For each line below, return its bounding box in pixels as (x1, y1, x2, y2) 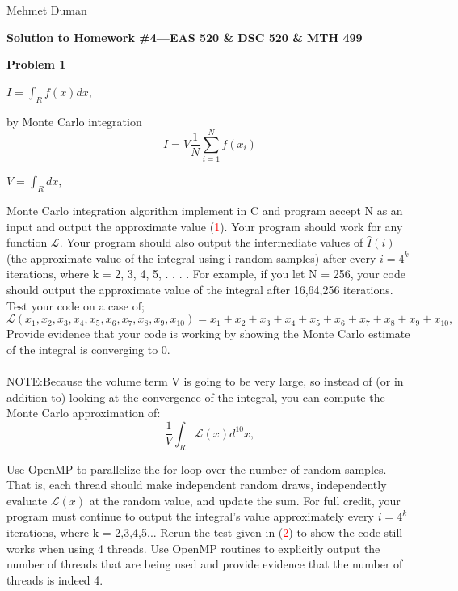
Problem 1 (6, 56, 66, 73)
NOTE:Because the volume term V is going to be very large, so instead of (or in (6, 373, 404, 390)
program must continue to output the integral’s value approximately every (6, 508, 374, 525)
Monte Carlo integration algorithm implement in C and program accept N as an (6, 202, 403, 219)
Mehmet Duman (6, 2, 87, 18)
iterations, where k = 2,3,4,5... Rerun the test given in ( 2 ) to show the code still (6, 523, 403, 540)
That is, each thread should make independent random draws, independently (6, 476, 387, 493)
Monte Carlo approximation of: (6, 404, 161, 421)
